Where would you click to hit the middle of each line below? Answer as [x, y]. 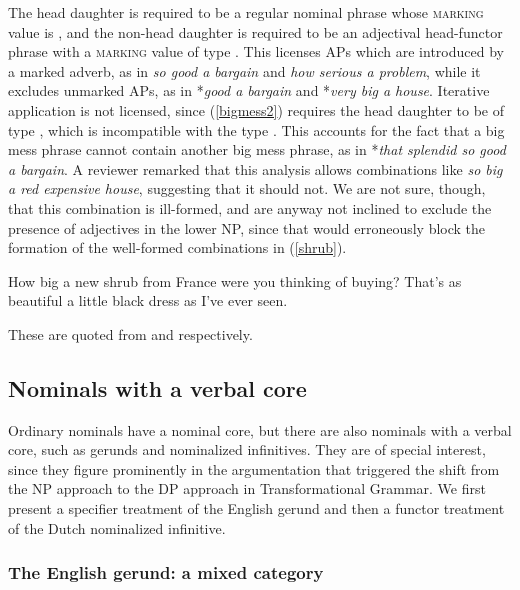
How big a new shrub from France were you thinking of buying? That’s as [235, 280]
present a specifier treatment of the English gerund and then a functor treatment [256, 508]
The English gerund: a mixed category [166, 572]
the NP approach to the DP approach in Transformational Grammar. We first [247, 488]
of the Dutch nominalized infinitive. [117, 527]
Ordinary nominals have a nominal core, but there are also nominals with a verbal [260, 429]
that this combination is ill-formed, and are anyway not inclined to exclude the [250, 207]
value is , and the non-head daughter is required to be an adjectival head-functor [255, 31]
